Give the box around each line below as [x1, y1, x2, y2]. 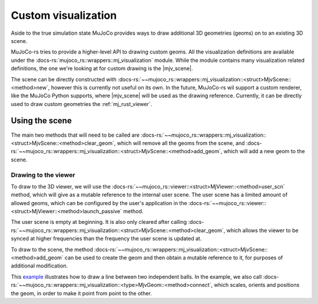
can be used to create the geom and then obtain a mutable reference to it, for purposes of [65, 254, 283, 262]
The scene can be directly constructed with [11, 75, 117, 82]
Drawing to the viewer [11, 171, 75, 179]
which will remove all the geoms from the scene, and [117, 139, 245, 147]
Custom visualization [11, 9, 117, 22]
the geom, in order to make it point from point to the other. [11, 289, 153, 297]
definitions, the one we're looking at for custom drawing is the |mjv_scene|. [11, 65, 193, 72]
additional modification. [11, 262, 68, 269]
